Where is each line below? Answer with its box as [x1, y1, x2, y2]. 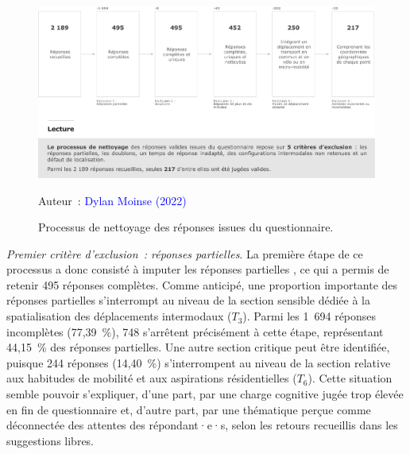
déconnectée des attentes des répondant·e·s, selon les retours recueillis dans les [6, 417, 398, 433]
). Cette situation [307, 370, 393, 386]
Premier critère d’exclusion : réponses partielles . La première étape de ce [6, 245, 363, 262]
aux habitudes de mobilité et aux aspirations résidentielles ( [6, 370, 297, 386]
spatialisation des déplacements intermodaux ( [6, 308, 232, 324]
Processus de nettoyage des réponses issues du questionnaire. [38, 219, 334, 235]
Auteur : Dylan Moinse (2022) [38, 192, 187, 208]
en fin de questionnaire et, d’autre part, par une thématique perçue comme [6, 401, 371, 417]
